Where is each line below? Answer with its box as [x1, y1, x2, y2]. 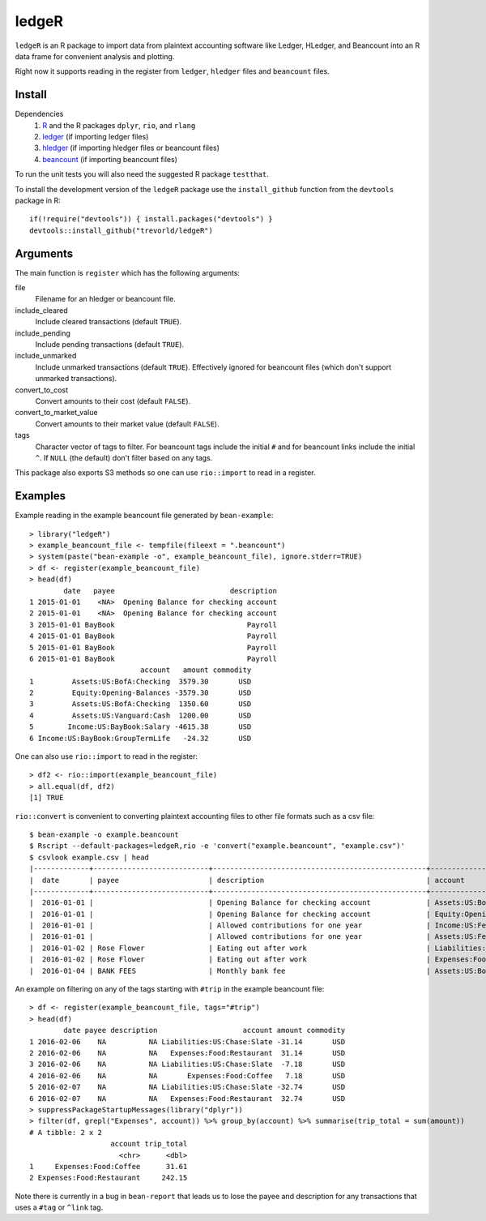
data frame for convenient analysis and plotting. [15, 51, 175, 61]
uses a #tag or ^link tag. [15, 1202, 104, 1212]
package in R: [15, 195, 61, 205]
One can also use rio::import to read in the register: [15, 752, 198, 761]
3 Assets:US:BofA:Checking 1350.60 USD [29, 700, 252, 709]
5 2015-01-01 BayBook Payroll [29, 643, 277, 652]
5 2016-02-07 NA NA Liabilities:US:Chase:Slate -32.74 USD [29, 1082, 346, 1092]
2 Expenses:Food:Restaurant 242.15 [29, 1173, 188, 1183]
